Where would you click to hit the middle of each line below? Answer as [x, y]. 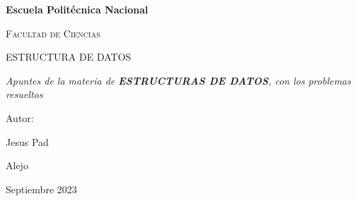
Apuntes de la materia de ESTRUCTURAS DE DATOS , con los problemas [178, 80]
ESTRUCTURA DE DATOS [69, 57]
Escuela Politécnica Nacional [77, 9]
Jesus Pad [27, 141]
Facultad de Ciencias [53, 33]
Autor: [20, 117]
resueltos [24, 94]
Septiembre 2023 [41, 189]
